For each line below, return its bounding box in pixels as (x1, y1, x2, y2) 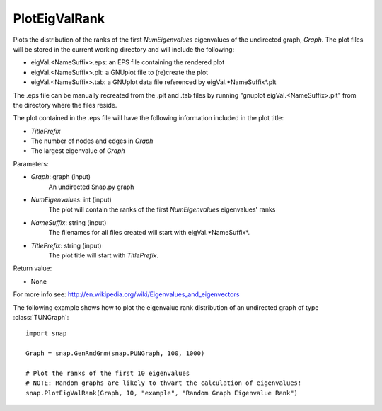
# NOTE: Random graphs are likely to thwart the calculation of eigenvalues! (25, 379, 302, 387)
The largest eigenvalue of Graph (30, 146, 125, 155)
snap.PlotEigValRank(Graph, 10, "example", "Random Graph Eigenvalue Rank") (25, 389, 299, 397)
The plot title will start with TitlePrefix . (48, 251, 159, 260)
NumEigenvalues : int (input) (30, 195, 112, 204)
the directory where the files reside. (13, 100, 117, 109)
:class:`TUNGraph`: (13, 313, 69, 321)
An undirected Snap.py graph (48, 183, 134, 191)
